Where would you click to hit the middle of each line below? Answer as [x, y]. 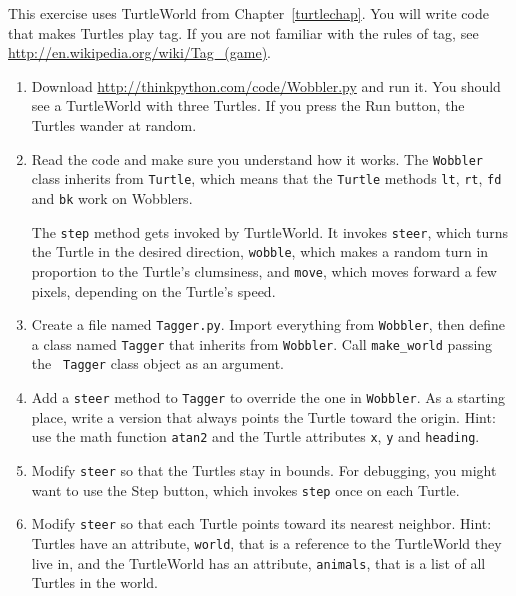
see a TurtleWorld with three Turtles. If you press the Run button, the [248, 105]
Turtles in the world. [94, 582]
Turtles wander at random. [114, 124]
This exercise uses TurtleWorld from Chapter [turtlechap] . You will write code [248, 13]
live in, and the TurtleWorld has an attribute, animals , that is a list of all [258, 562]
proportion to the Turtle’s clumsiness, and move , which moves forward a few [264, 270]
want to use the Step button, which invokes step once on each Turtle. [245, 489]
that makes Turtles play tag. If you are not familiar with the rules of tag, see [243, 32]
